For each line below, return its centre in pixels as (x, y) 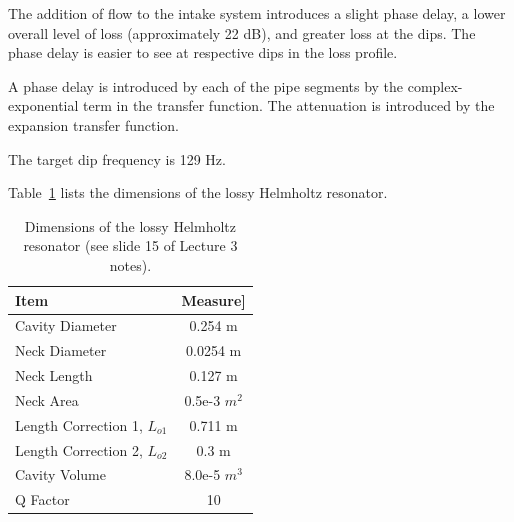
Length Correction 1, (79, 424)
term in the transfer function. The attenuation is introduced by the (289, 105)
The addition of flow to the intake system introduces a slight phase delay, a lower (257, 13)
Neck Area (47, 399)
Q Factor (42, 499)
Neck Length (54, 375)
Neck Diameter (61, 350)
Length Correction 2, (79, 449)
